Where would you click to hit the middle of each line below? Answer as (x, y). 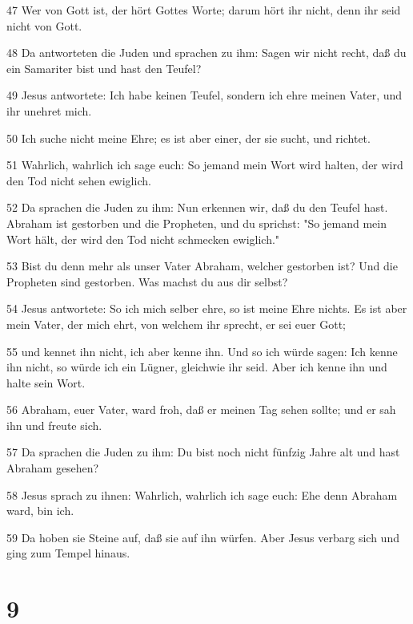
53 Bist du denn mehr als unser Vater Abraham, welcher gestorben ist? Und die (202, 266)
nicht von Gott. (44, 25)
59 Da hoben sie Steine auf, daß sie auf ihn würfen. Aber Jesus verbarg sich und (203, 537)
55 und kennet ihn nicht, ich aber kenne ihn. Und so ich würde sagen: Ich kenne (202, 351)
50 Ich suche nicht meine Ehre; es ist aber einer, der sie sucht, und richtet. (188, 138)
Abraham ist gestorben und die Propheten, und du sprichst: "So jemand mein (196, 223)
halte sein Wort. (46, 382)
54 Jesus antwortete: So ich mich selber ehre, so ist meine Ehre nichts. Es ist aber (207, 308)
